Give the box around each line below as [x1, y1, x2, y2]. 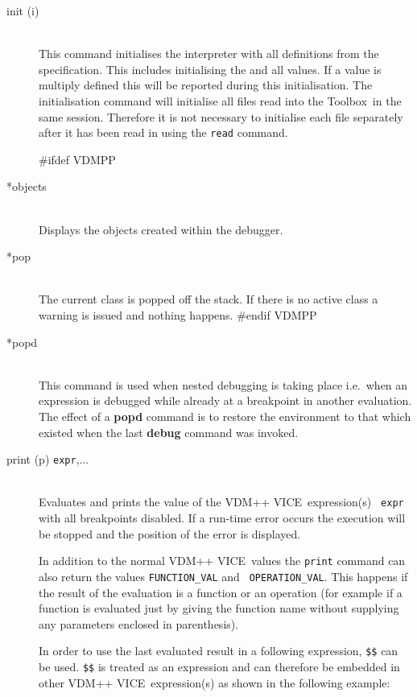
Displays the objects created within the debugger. [39, 221, 283, 237]
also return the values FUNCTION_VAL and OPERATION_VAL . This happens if [39, 567, 408, 584]
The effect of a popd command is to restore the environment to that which [39, 407, 411, 424]
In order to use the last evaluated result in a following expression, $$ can [39, 642, 398, 659]
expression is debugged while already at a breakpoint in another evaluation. [39, 392, 412, 409]
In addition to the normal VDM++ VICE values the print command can [39, 552, 406, 569]
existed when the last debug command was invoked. [39, 423, 299, 440]
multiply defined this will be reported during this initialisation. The [39, 76, 373, 93]
